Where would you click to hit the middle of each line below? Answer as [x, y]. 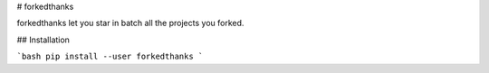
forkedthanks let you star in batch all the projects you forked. [130, 23]
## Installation [43, 40]
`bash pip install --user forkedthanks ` [110, 57]
